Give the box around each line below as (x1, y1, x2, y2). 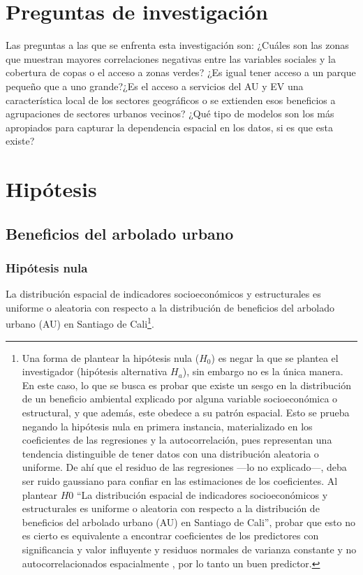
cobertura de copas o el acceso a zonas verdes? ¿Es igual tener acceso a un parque (6, 65, 356, 80)
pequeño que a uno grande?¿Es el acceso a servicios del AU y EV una (6, 78, 304, 93)
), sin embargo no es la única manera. (182, 364, 343, 379)
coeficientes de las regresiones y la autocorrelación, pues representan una (22, 432, 332, 447)
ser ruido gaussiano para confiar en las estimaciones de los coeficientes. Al (22, 474, 338, 488)
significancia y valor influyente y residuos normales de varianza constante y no (22, 542, 357, 556)
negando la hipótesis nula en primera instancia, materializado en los (22, 418, 313, 433)
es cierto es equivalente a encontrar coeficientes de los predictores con (22, 528, 319, 543)
